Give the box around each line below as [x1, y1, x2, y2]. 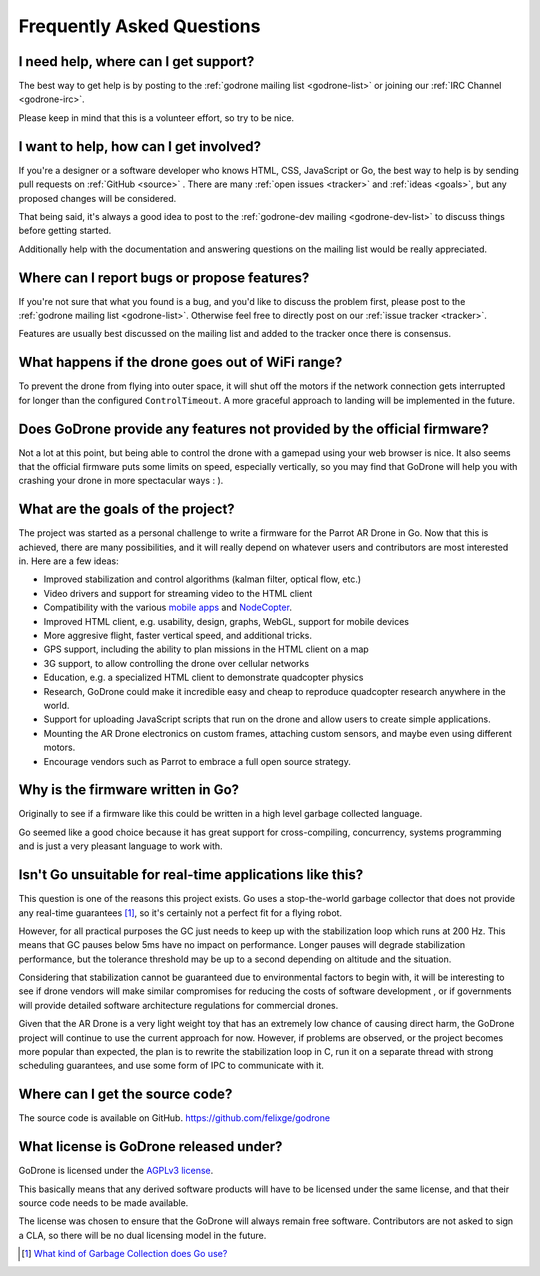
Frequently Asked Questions [18, 15, 261, 37]
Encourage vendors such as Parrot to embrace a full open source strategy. [43, 755, 352, 767]
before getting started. [18, 225, 112, 237]
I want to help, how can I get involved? [18, 138, 262, 155]
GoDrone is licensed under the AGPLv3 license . [18, 1165, 214, 1177]
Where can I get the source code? [18, 1086, 233, 1103]
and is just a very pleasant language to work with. [18, 840, 224, 852]
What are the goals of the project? [18, 501, 235, 518]
